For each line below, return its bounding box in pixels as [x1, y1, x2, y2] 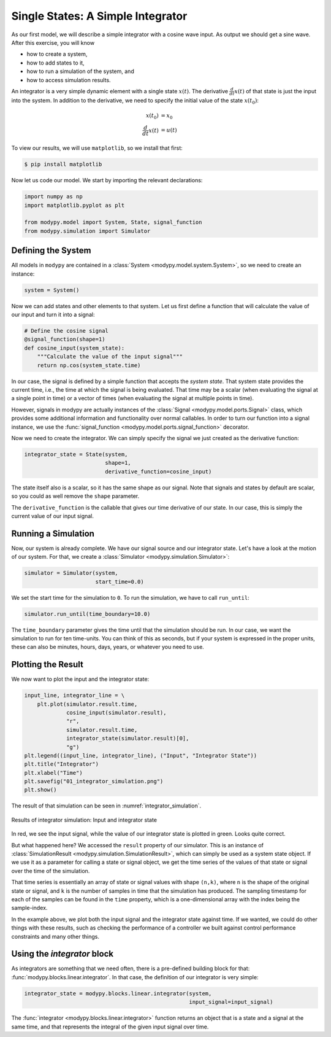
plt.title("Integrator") [24, 761, 99, 767]
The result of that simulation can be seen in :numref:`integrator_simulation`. [11, 802, 202, 810]
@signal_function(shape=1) [24, 336, 105, 343]
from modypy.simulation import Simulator [24, 227, 151, 235]
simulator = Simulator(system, [24, 570, 119, 577]
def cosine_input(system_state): [24, 344, 125, 351]
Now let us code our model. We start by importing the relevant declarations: [11, 177, 203, 184]
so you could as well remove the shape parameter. [11, 492, 140, 500]
